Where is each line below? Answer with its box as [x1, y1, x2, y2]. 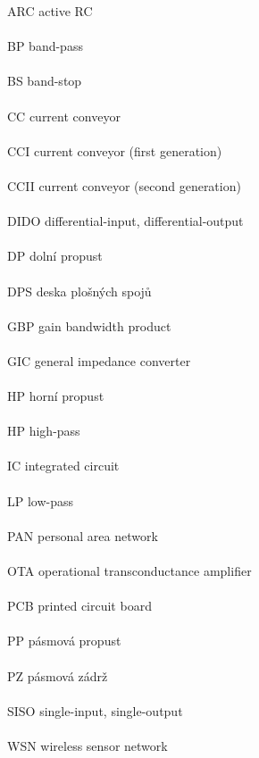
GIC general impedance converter [7, 351, 191, 370]
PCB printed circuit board [7, 596, 152, 615]
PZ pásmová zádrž [7, 666, 108, 685]
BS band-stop [7, 71, 82, 90]
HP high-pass [7, 421, 80, 440]
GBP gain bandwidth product [7, 316, 171, 335]
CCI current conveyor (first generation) [7, 141, 222, 160]
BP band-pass [7, 37, 83, 55]
